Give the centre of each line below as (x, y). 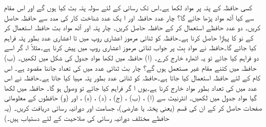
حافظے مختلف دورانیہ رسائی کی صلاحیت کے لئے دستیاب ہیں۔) (87, 118)
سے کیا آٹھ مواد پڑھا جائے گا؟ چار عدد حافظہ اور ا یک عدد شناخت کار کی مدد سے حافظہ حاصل (129, 17)
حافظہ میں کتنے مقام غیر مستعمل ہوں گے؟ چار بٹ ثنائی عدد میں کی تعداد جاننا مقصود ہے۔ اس (130, 67)
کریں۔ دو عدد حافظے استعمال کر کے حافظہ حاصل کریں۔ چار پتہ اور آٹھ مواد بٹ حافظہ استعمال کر (132, 27)
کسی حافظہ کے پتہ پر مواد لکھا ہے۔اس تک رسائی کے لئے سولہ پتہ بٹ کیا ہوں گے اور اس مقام (128, 7)
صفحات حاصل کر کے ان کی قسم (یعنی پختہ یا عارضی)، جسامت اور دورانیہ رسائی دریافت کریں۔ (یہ (133, 107)
